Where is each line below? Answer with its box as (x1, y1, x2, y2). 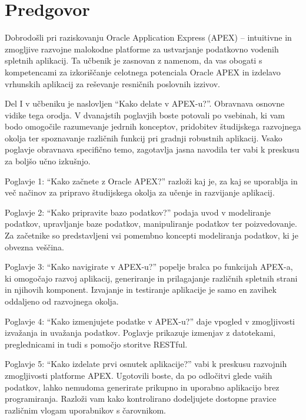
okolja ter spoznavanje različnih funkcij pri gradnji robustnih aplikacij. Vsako (5, 131, 282, 144)
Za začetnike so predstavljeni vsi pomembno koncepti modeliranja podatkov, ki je (5, 229, 298, 242)
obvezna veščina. (5, 240, 64, 253)
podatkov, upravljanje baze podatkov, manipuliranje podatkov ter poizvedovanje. (5, 217, 297, 230)
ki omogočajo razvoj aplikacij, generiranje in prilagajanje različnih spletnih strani (5, 272, 298, 284)
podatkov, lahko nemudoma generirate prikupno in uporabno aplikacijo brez (5, 381, 280, 393)
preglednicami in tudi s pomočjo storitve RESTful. (5, 338, 188, 350)
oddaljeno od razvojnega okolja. (5, 295, 119, 307)
